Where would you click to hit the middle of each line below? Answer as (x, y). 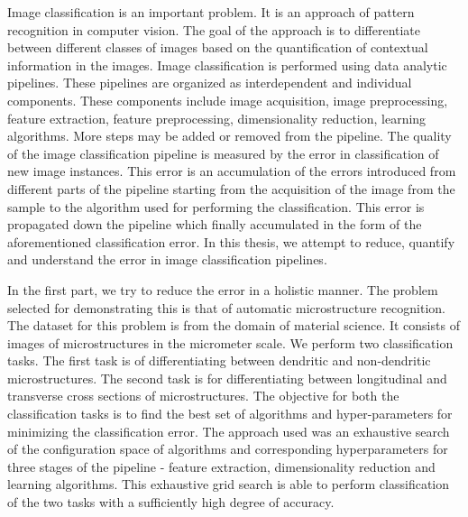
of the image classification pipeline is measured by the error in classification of (223, 153)
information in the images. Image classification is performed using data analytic (227, 65)
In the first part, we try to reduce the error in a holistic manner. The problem (223, 289)
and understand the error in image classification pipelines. (167, 259)
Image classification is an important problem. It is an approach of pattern (211, 12)
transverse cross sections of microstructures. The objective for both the (203, 396)
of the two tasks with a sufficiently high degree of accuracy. (171, 502)
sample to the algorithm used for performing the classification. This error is (216, 206)
